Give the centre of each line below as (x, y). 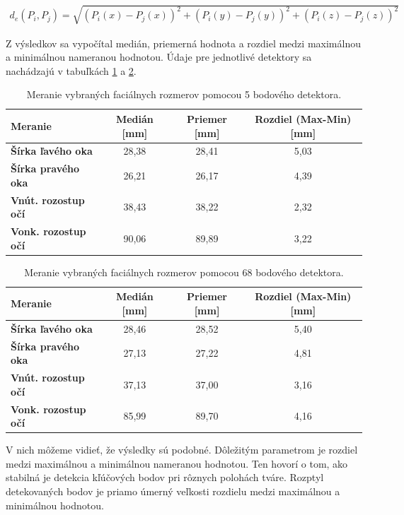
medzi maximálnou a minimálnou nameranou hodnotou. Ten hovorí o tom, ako (177, 463)
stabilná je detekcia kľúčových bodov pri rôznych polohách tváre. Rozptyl (165, 477)
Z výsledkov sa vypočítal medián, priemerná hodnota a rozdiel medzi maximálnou (183, 43)
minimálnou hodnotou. (55, 505)
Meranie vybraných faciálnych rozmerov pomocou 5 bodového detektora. (184, 94)
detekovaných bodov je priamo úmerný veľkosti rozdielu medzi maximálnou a (173, 491)
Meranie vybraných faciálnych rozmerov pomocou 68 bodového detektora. (184, 272)
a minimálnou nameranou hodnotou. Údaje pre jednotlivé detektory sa (159, 57)
